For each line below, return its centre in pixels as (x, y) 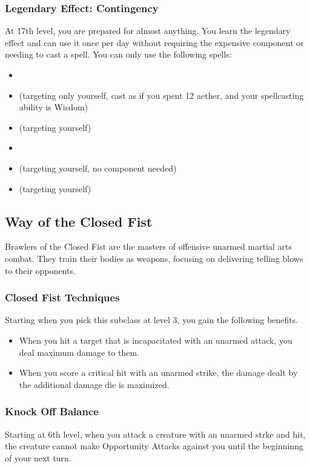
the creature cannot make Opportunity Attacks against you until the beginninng (154, 446)
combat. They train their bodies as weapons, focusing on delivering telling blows (154, 258)
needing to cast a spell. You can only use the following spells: (118, 54)
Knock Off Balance (52, 411)
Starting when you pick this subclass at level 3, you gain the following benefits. (152, 320)
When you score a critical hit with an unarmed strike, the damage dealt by (158, 373)
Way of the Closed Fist (79, 221)
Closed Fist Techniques (62, 297)
